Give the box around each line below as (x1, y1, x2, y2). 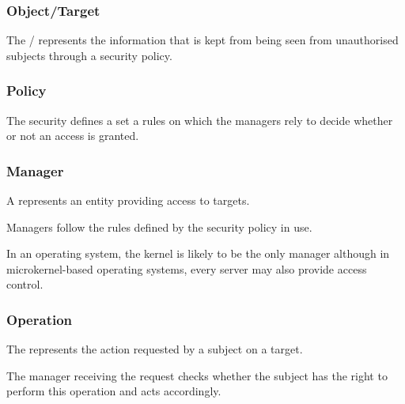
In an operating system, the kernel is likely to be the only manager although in (6, 245, 390, 262)
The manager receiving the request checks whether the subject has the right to (6, 367, 388, 383)
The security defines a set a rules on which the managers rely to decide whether (6, 111, 393, 128)
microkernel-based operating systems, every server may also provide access (6, 260, 367, 277)
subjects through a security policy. (6, 47, 172, 63)
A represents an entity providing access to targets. (6, 192, 250, 209)
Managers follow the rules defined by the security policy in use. (6, 218, 312, 235)
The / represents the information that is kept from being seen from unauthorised (6, 32, 399, 48)
